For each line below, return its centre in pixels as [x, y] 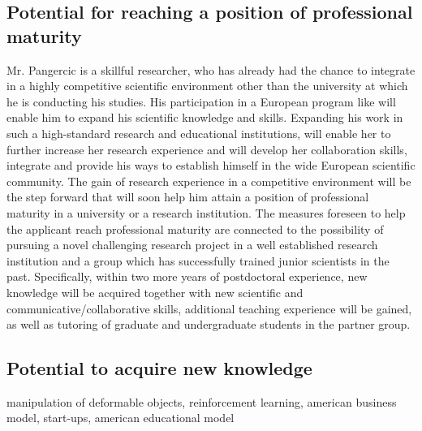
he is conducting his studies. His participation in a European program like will [201, 101]
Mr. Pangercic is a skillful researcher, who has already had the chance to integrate [211, 69]
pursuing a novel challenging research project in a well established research [192, 245]
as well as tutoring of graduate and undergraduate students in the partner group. [209, 324]
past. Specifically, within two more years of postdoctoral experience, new [187, 276]
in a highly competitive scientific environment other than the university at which [207, 86]
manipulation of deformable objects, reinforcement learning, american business [202, 401]
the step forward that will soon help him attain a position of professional [188, 197]
